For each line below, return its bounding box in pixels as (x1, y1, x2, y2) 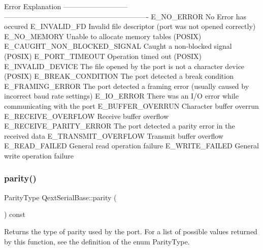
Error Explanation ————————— (4, 1, 127, 11)
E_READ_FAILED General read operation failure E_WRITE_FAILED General (4, 140, 259, 151)
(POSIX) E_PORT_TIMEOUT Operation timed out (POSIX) (4, 50, 202, 61)
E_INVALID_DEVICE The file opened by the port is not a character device (4, 60, 245, 71)
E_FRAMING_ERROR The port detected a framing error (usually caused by (4, 80, 249, 91)
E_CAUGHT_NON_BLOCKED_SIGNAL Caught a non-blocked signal (4, 41, 232, 51)
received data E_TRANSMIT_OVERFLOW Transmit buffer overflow (4, 130, 223, 141)
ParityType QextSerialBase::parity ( (4, 192, 117, 202)
